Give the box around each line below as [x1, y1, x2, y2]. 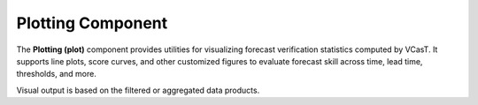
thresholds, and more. [16, 69, 96, 79]
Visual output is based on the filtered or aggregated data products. [16, 85, 260, 95]
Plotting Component [16, 13, 168, 33]
